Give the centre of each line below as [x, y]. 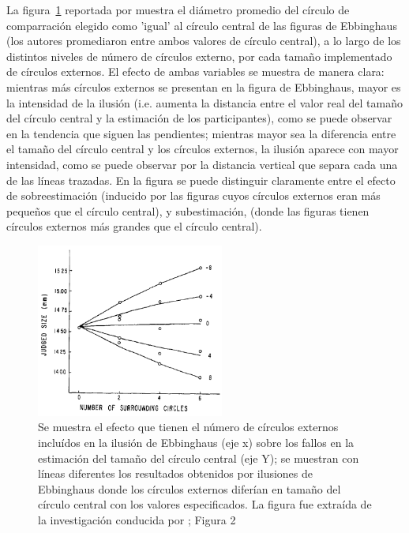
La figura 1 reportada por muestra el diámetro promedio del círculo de [178, 9]
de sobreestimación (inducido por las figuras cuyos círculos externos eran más [193, 195]
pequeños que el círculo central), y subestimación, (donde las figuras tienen [188, 210]
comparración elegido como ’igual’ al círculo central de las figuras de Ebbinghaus [202, 25]
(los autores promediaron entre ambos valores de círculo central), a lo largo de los [204, 41]
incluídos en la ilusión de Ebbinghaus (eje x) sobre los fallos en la [196, 442]
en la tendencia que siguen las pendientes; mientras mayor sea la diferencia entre [201, 133]
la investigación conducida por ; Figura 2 [137, 519]
